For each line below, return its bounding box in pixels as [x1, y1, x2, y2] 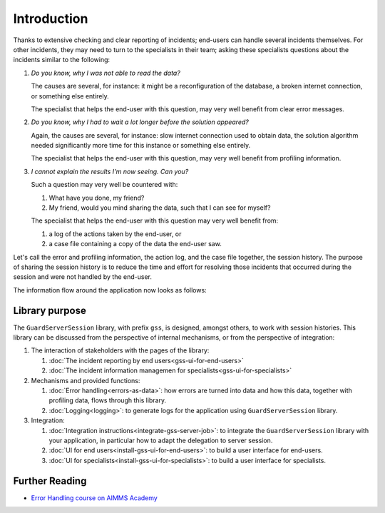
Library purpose [13, 304, 87, 317]
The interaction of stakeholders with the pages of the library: [31, 346, 210, 355]
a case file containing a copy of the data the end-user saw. [48, 240, 222, 248]
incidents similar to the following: [13, 56, 111, 64]
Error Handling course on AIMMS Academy [31, 493, 158, 502]
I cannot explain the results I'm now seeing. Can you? [31, 167, 189, 176]
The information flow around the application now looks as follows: [13, 285, 207, 294]
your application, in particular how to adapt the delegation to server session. [48, 436, 273, 445]
